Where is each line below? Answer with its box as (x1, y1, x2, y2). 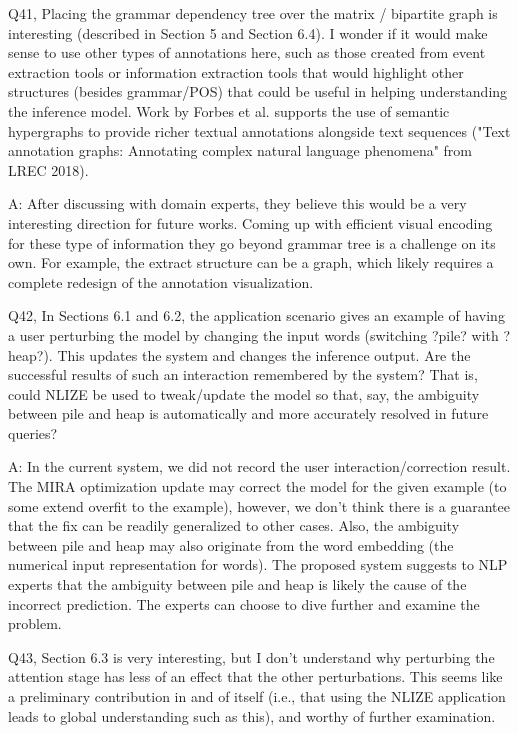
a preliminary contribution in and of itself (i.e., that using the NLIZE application (8, 686, 506, 706)
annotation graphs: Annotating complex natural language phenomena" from (8, 140, 473, 161)
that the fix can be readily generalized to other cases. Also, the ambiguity (8, 515, 460, 536)
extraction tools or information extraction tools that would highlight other (8, 61, 464, 82)
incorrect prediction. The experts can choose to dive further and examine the (8, 593, 480, 614)
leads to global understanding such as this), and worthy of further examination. (8, 705, 496, 726)
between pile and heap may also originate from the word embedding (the (8, 534, 454, 555)
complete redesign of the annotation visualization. (8, 271, 314, 292)
